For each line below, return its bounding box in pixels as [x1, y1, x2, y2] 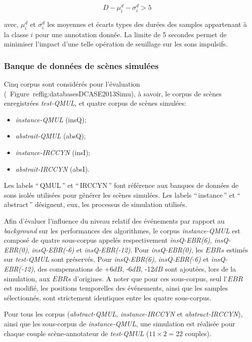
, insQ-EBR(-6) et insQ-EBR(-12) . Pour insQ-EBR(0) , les [27, 244, 204, 254]
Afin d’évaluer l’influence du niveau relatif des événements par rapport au [4, 216, 225, 226]
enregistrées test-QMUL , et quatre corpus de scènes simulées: [4, 98, 186, 108]
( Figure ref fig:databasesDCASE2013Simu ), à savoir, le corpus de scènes [4, 88, 222, 98]
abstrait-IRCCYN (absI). [15, 163, 90, 174]
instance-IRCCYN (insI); [15, 147, 91, 158]
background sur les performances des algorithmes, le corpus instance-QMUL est [4, 225, 241, 235]
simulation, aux [4, 273, 50, 283]
